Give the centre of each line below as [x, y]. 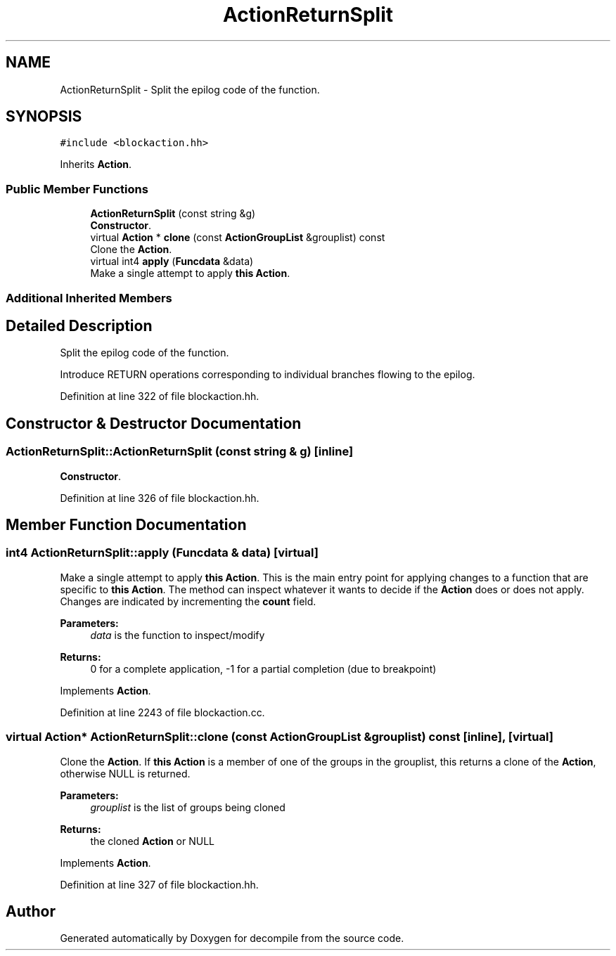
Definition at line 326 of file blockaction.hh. [160, 498]
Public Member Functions [77, 189]
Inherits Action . [96, 164]
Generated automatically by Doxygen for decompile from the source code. [232, 938]
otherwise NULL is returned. [125, 773]
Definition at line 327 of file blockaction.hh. [159, 884]
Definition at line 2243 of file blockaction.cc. [162, 712]
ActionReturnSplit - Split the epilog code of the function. [190, 89]
